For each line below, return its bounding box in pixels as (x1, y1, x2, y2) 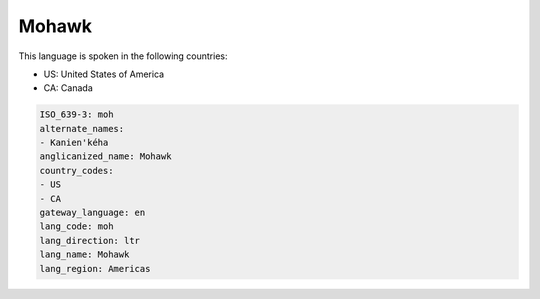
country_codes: (39, 165, 114, 176)
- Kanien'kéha (39, 137, 109, 149)
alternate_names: (39, 123, 125, 134)
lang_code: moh (39, 221, 114, 232)
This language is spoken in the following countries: (18, 50, 228, 62)
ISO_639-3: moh (39, 109, 114, 120)
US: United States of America (43, 68, 165, 80)
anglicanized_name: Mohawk (39, 151, 172, 162)
